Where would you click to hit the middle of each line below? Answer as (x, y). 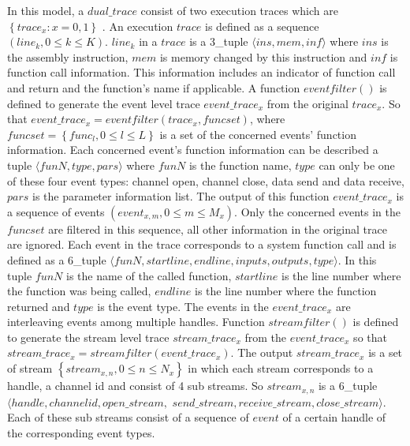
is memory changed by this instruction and (263, 56)
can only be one (357, 165)
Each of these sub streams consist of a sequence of (128, 417)
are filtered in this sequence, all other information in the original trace (218, 229)
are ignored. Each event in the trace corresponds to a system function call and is (202, 244)
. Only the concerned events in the (317, 211)
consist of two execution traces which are (239, 10)
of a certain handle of (334, 417)
